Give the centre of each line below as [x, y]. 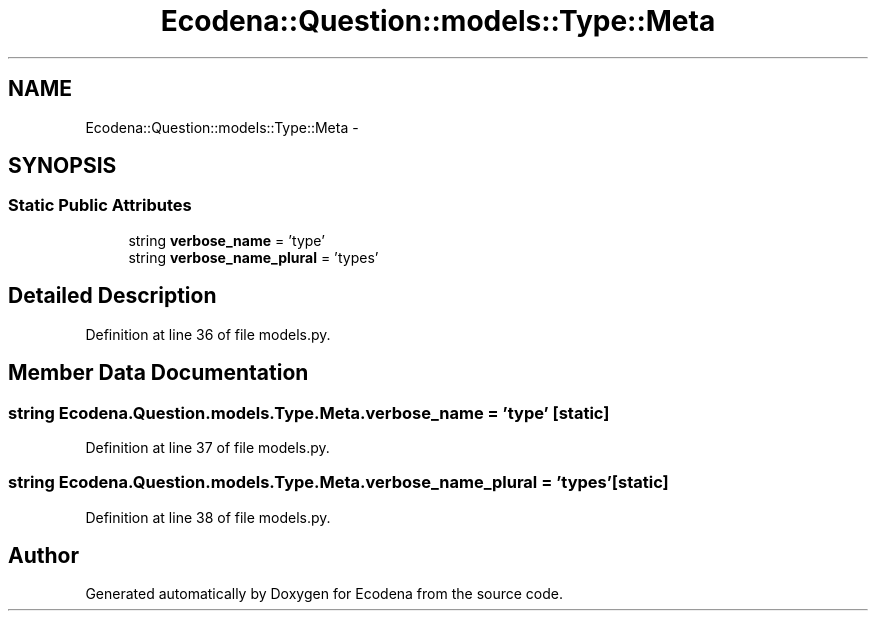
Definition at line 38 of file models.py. [208, 517]
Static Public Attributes [100, 205]
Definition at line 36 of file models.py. [208, 334]
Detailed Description [112, 296]
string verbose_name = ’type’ [226, 240]
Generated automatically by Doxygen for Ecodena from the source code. [324, 594]
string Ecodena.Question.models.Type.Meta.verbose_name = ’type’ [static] [309, 412]
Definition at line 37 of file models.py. [207, 447]
